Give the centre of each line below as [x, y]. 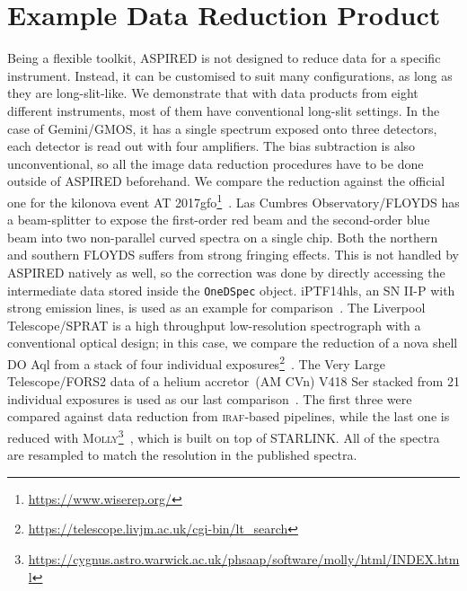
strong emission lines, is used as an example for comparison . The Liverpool [216, 308]
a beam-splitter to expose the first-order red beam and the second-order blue [219, 220]
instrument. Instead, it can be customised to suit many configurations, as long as [230, 75]
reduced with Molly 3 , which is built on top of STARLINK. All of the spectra [224, 436]
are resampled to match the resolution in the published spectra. [182, 455]
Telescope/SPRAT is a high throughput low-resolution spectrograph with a [214, 325]
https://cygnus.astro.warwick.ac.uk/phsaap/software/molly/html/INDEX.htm [244, 559]
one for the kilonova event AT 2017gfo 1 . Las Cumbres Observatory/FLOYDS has [233, 200]
